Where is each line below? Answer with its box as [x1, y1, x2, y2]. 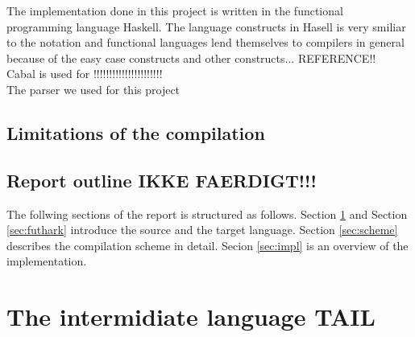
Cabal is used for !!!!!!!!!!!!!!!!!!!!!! [6, 65, 163, 82]
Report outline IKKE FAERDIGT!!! [6, 167, 317, 192]
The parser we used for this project [6, 80, 181, 97]
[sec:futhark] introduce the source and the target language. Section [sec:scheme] [6, 221, 398, 238]
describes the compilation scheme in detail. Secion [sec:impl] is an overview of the [6, 236, 409, 253]
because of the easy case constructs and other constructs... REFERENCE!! [6, 49, 376, 66]
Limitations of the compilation [6, 120, 265, 145]
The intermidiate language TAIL [6, 300, 376, 333]
